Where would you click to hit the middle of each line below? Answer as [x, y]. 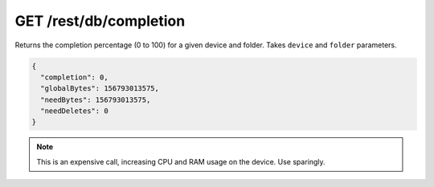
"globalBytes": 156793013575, [100, 89]
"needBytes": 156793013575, [96, 100]
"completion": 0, [74, 77]
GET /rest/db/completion [100, 21]
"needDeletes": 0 [74, 111]
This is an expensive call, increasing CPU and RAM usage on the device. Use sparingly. [181, 161]
